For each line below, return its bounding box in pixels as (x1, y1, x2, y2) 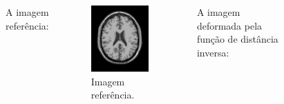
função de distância (196, 32, 278, 46)
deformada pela (196, 18, 263, 32)
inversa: (196, 45, 229, 59)
